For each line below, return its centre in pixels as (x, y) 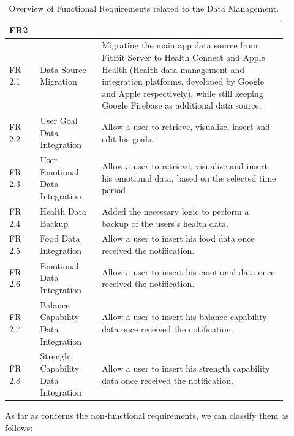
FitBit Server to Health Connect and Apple (183, 57)
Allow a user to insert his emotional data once (188, 271)
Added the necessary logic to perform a (175, 211)
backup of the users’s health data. (165, 223)
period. (115, 190)
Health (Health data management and (173, 69)
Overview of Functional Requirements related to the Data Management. (144, 8)
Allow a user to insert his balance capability (184, 317)
